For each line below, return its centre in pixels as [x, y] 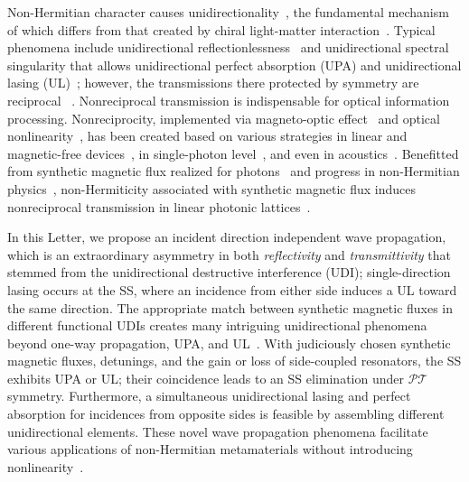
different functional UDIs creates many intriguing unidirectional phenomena [217, 325]
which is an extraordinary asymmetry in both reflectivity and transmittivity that [229, 254]
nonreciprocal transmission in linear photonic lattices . [159, 206]
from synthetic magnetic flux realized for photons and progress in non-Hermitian [234, 171]
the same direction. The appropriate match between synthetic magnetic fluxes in [230, 307]
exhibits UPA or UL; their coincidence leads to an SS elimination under [206, 378]
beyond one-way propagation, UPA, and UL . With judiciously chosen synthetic [229, 343]
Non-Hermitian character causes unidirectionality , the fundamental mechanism [228, 12]
